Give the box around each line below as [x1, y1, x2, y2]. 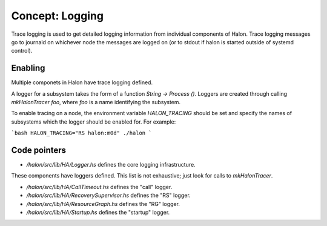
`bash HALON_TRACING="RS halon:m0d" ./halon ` [11, 130, 152, 136]
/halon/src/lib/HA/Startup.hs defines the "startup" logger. [26, 209, 170, 216]
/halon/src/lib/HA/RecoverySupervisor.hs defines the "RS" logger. [26, 191, 191, 199]
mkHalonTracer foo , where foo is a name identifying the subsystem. [11, 99, 181, 106]
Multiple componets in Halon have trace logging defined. [11, 79, 153, 86]
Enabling [11, 63, 45, 73]
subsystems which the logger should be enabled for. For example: [11, 118, 176, 125]
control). [11, 47, 33, 55]
